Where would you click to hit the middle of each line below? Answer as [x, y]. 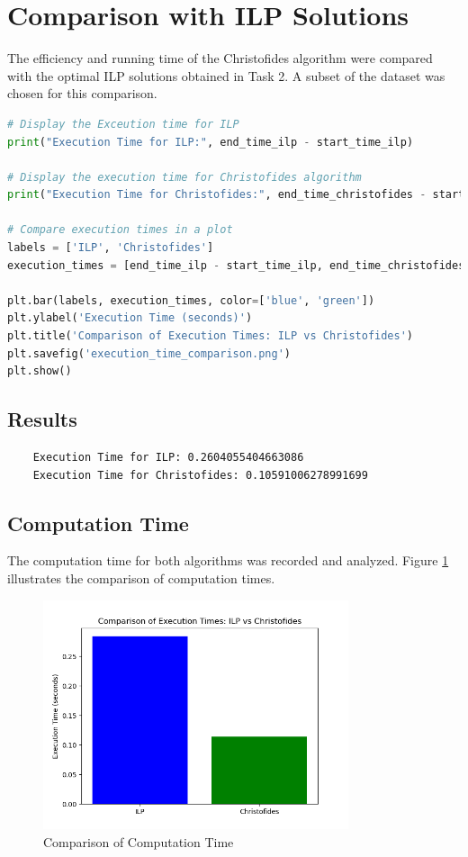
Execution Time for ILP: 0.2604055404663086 [168, 458]
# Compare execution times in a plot [120, 230]
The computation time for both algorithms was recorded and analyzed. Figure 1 [228, 560]
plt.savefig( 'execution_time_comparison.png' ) [149, 353]
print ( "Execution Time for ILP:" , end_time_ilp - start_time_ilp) [211, 142]
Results [42, 419]
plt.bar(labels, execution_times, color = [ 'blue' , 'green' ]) [191, 300]
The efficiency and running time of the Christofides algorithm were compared [220, 58]
